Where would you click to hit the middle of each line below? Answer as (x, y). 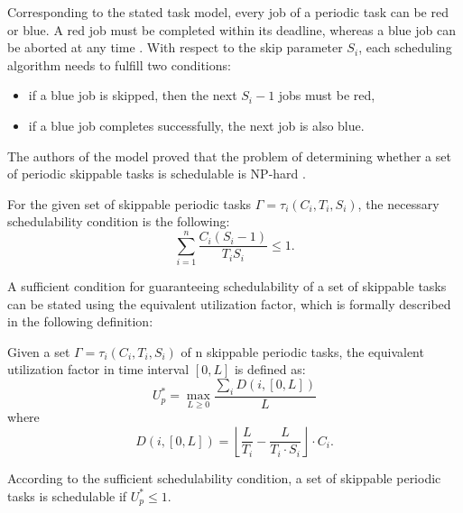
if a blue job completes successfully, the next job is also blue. (196, 125)
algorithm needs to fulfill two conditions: (119, 64)
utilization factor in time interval (98, 369)
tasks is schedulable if (67, 495)
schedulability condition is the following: (119, 221)
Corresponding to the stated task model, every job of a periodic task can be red (228, 12)
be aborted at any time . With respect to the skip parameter (175, 47)
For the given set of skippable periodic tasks (130, 203)
